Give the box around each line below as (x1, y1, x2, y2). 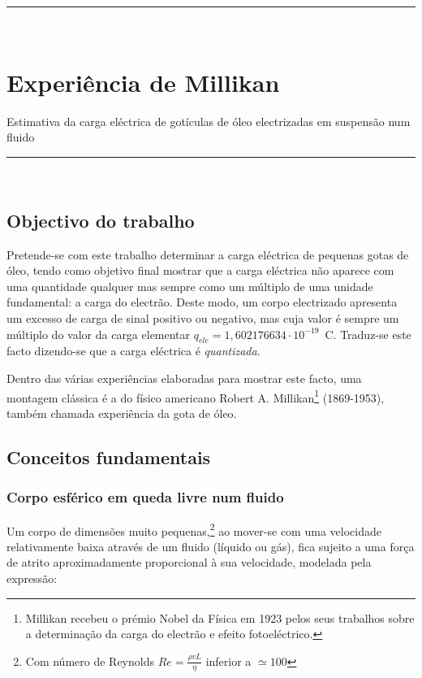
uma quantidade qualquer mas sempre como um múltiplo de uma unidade (6, 277, 373, 294)
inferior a (205, 652, 252, 669)
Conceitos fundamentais (6, 444, 211, 469)
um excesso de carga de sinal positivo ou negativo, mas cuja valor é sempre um (6, 310, 399, 327)
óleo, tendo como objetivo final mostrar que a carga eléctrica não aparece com (6, 262, 394, 279)
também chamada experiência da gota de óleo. (6, 404, 237, 421)
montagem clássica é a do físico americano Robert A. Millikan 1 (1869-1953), (6, 386, 385, 406)
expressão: (6, 569, 58, 586)
